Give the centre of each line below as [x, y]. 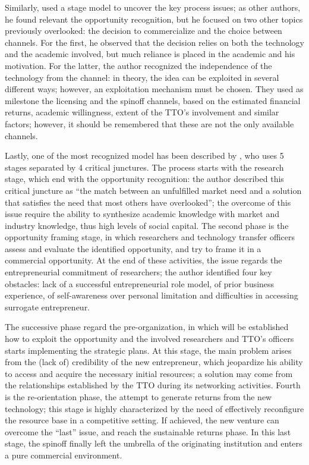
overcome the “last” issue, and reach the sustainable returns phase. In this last [148, 431]
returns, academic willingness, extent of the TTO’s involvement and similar [142, 112]
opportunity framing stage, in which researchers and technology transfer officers [150, 237]
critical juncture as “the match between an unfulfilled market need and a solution [153, 190]
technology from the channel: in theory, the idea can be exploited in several [142, 77]
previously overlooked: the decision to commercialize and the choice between [144, 31]
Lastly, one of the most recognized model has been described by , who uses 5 [144, 155]
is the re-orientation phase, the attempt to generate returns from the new [138, 397]
